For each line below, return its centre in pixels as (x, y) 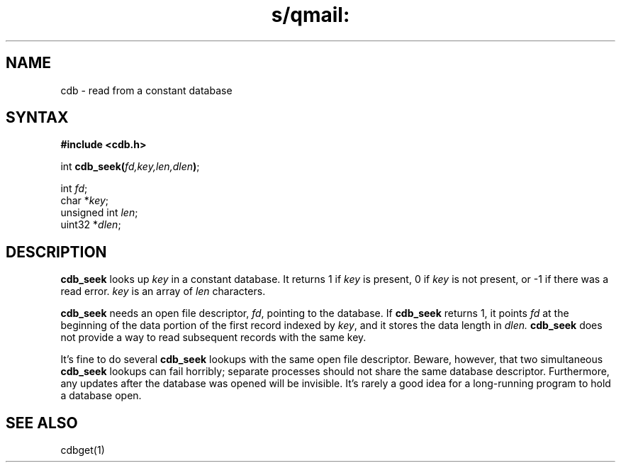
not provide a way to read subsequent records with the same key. (213, 338)
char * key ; (85, 201)
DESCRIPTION (56, 252)
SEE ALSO (42, 423)
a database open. (101, 396)
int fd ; (74, 189)
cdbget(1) (83, 450)
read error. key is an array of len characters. (163, 291)
